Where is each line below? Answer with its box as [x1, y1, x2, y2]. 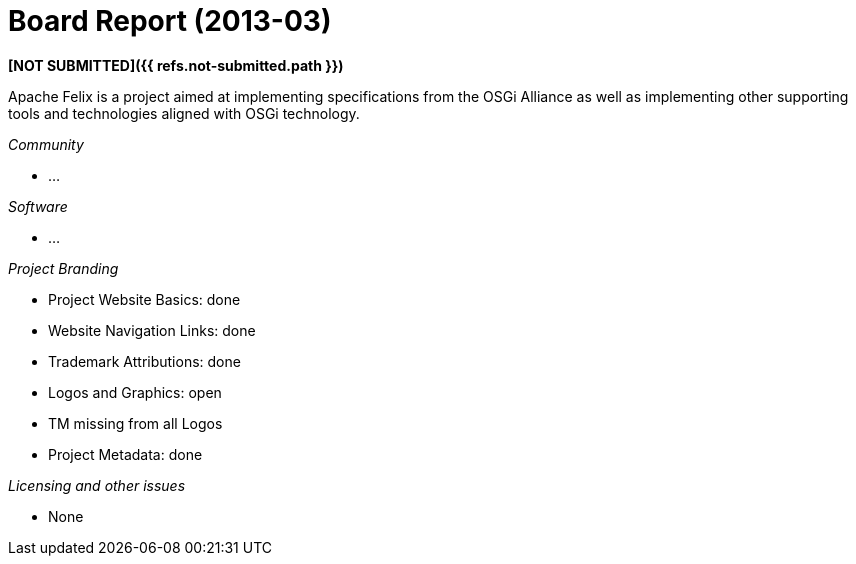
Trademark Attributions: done [48, 352, 241, 370]
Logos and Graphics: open [48, 383, 222, 401]
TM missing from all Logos [48, 414, 223, 432]
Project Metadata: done [48, 445, 203, 463]
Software [8, 197, 68, 215]
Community [8, 135, 84, 153]
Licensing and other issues [8, 476, 186, 494]
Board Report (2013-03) [8, 4, 332, 38]
